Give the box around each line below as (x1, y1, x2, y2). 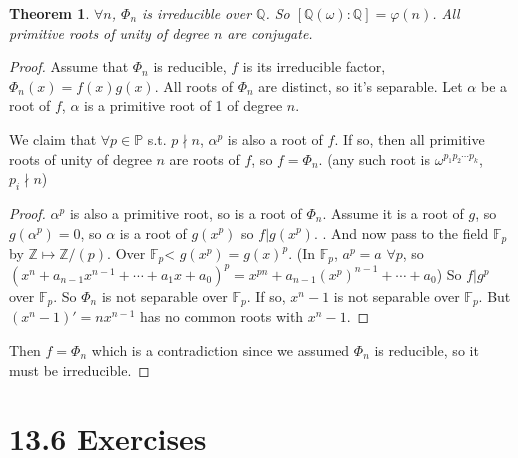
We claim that (9, 128, 97, 149)
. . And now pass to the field (313, 222, 489, 243)
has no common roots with (140, 306, 304, 327)
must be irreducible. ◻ (9, 359, 150, 380)
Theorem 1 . (9, 3, 90, 23)
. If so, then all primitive (334, 128, 485, 149)
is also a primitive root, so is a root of (69, 202, 302, 223)
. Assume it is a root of (322, 202, 464, 223)
